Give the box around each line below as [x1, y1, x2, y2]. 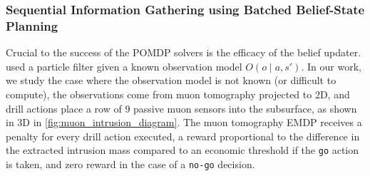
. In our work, [301, 58, 361, 73]
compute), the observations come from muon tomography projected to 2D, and [6, 86, 350, 101]
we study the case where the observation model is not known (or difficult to [6, 73, 336, 88]
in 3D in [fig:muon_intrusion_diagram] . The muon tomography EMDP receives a [6, 115, 362, 130]
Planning [6, 16, 58, 34]
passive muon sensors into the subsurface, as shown [133, 100, 357, 115]
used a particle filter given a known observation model [6, 58, 242, 73]
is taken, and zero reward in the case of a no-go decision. [6, 156, 255, 171]
